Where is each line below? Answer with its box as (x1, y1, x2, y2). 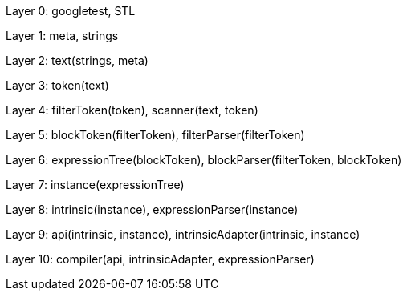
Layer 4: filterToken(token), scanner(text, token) (6, 103, 258, 117)
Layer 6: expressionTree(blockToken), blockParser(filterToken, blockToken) (6, 153, 402, 167)
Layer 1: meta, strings (6, 29, 119, 42)
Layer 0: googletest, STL (6, 4, 136, 18)
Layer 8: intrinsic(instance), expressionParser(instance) (6, 203, 299, 216)
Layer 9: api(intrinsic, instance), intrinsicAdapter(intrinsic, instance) (6, 227, 360, 241)
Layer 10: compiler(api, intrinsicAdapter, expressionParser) (6, 252, 315, 266)
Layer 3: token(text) (6, 78, 109, 92)
